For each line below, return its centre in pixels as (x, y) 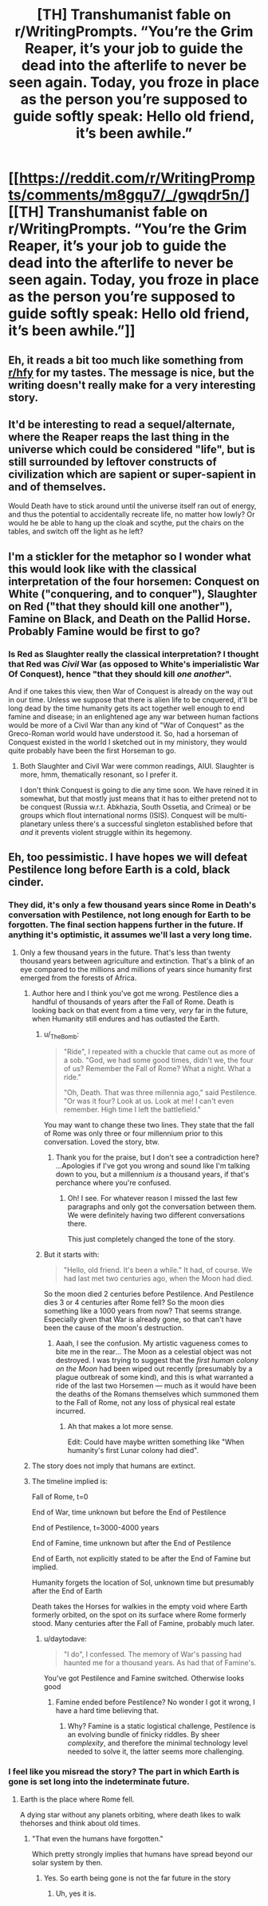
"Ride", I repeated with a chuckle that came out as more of (160, 1051)
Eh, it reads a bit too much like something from (126, 360)
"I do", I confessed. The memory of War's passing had (152, 1654)
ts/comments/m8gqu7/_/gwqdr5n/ (126, 195)
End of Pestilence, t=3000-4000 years (95, 1527)
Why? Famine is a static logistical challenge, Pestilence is (162, 1726)
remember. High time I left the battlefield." (132, 1109)
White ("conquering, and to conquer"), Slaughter (133, 594)
